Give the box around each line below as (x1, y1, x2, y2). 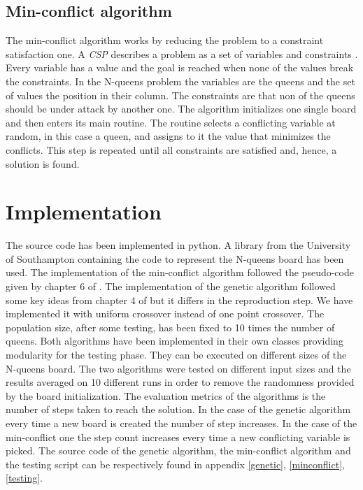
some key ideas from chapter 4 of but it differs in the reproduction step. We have (6, 292, 353, 307)
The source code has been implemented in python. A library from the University (6, 238, 351, 252)
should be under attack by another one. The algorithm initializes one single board (6, 101, 357, 116)
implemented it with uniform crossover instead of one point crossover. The (6, 306, 325, 321)
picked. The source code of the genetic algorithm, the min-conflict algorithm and (6, 443, 351, 458)
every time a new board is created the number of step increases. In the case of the (6, 415, 357, 430)
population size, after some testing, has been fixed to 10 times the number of (6, 319, 335, 334)
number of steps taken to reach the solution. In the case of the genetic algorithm (6, 402, 351, 417)
